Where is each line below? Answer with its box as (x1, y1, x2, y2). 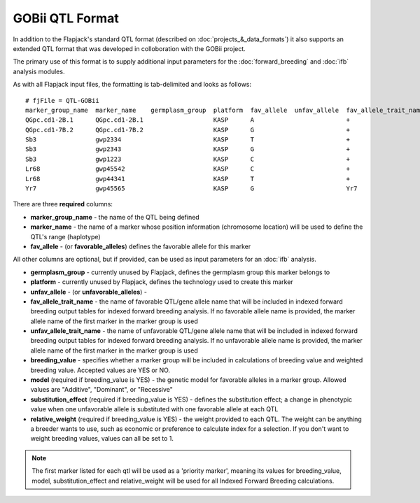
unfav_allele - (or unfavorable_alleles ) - (30, 288, 147, 296)
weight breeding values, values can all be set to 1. (30, 434, 174, 443)
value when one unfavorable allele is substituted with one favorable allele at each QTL (30, 405, 279, 413)
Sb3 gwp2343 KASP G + (25, 146, 350, 153)
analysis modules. (13, 67, 65, 76)
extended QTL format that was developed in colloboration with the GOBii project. (13, 44, 246, 52)
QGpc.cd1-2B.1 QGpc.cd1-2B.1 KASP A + (25, 116, 350, 124)
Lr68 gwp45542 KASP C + (25, 165, 350, 173)
